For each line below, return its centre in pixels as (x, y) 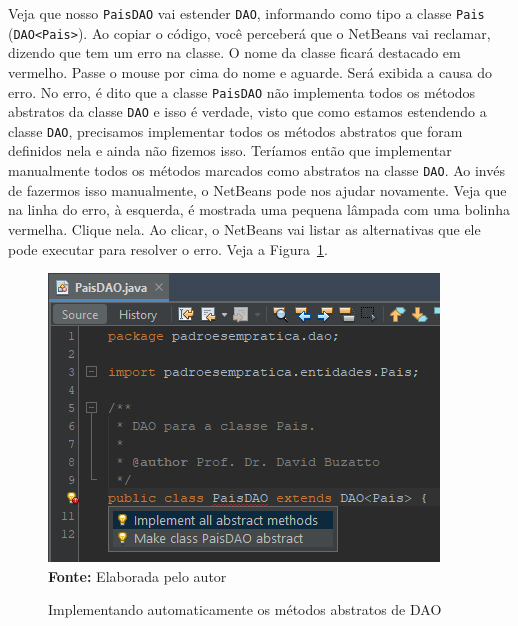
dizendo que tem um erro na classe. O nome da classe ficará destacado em (234, 52)
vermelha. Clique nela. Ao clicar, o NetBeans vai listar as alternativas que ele (244, 228)
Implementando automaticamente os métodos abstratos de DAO (245, 609)
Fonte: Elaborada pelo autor (137, 575)
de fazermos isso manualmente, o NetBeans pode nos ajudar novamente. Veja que (257, 189)
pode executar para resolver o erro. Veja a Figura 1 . (168, 248)
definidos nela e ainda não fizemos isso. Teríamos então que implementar (230, 150)
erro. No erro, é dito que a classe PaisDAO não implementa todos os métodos (242, 91)
